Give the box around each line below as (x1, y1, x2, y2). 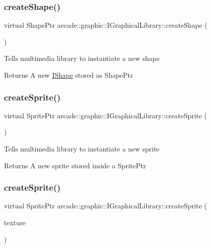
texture (4, 217, 26, 227)
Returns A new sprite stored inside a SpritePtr (4, 160, 146, 170)
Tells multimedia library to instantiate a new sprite (4, 144, 159, 153)
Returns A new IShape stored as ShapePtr (4, 70, 133, 80)
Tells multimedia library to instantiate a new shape (4, 53, 160, 63)
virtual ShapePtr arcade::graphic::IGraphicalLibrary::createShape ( (4, 20, 208, 30)
